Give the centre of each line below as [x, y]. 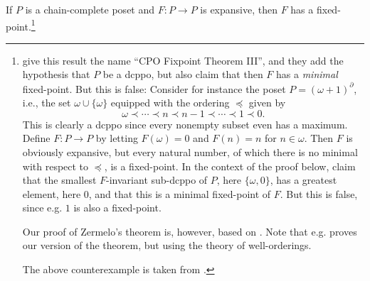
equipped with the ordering [170, 103]
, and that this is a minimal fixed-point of [180, 193]
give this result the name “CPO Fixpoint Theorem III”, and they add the [183, 60]
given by [267, 103]
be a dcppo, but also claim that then [183, 74]
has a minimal [307, 74]
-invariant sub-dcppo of [157, 180]
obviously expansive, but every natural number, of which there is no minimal [190, 151]
